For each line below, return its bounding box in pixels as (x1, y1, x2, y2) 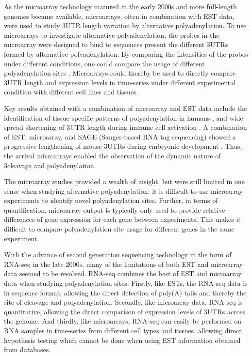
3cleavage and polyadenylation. (4, 160, 96, 170)
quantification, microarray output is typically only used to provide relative (4, 204, 225, 215)
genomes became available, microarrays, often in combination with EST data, (4, 11, 235, 21)
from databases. (4, 344, 51, 355)
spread (4, 122, 23, 132)
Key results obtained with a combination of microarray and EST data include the (4, 103, 247, 113)
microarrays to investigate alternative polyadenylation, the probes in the (4, 30, 219, 40)
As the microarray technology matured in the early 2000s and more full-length (4, 1, 237, 11)
